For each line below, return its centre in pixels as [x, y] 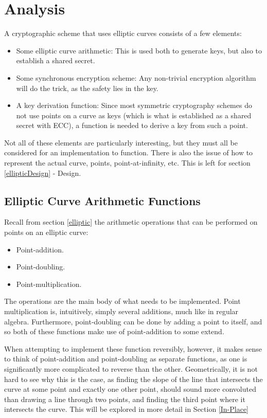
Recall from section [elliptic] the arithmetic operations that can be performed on [131, 222]
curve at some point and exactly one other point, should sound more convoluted [130, 389]
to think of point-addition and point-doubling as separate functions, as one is [126, 359]
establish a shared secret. [56, 60]
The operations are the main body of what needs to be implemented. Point [122, 301]
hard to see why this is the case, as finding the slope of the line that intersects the [133, 379]
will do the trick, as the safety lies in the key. [87, 88]
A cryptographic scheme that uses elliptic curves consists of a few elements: [123, 33]
